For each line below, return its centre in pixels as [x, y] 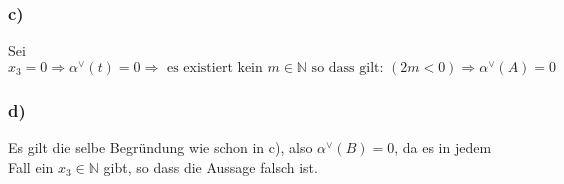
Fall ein [31, 166]
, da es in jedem [443, 147]
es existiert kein [214, 67]
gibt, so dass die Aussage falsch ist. [210, 166]
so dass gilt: [347, 67]
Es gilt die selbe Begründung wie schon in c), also [160, 147]
